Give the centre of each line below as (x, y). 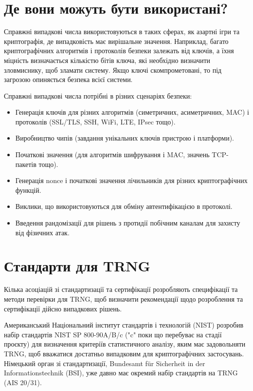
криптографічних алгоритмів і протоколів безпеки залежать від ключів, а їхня (119, 51)
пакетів (26, 164)
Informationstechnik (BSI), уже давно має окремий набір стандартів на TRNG (121, 373)
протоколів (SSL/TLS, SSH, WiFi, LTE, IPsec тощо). (95, 121)
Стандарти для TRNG (77, 266)
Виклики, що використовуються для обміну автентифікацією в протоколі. (124, 206)
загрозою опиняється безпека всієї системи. (68, 79)
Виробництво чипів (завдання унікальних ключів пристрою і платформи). (125, 138)
